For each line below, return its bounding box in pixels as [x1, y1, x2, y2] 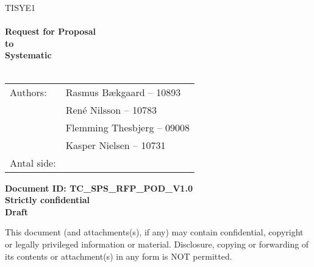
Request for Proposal [5, 25, 96, 38]
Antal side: [10, 155, 56, 170]
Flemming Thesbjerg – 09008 [65, 120, 190, 134]
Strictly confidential [5, 193, 90, 206]
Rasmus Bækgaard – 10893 [65, 85, 181, 99]
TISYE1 [5, 1, 35, 13]
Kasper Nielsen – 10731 [65, 137, 166, 152]
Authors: [10, 85, 47, 99]
